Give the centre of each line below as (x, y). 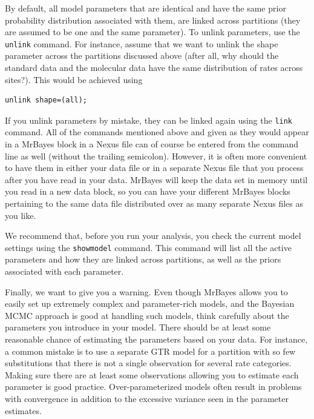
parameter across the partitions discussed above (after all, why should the (142, 55)
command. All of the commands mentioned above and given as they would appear (157, 132)
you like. (21, 215)
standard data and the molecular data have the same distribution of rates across (154, 68)
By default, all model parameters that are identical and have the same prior (146, 8)
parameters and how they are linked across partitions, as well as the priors (143, 259)
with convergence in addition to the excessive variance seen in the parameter (147, 398)
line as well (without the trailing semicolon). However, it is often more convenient (156, 156)
